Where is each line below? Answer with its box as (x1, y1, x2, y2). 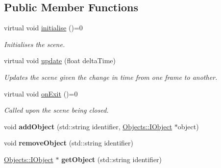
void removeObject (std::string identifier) (4, 138, 133, 148)
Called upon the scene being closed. (4, 105, 109, 115)
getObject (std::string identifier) (61, 154, 162, 164)
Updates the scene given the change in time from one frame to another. (4, 72, 218, 82)
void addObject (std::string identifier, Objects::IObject (4, 121, 172, 131)
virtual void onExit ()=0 (4, 88, 78, 98)
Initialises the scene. (4, 39, 65, 49)
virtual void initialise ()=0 (4, 23, 83, 33)
